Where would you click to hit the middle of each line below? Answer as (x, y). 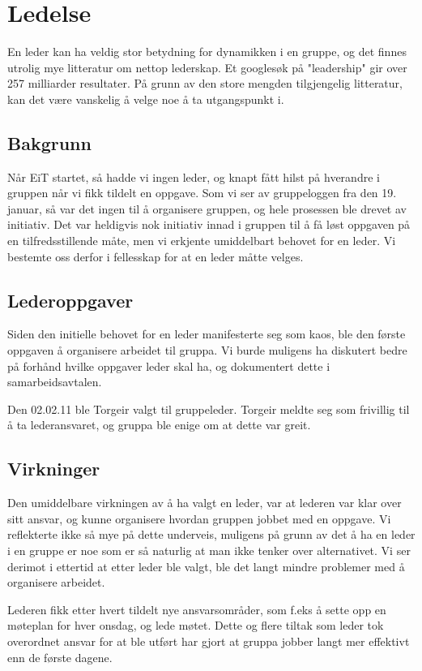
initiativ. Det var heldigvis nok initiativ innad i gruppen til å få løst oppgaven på (209, 224)
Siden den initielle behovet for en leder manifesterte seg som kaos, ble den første (207, 334)
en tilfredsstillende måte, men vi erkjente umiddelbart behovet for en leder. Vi (202, 241)
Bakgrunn (49, 142)
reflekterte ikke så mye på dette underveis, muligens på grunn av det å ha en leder (211, 534)
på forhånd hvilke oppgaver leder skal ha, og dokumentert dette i (169, 366)
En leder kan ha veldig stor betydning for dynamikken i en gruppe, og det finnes (207, 52)
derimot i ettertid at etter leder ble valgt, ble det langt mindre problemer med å (206, 566)
